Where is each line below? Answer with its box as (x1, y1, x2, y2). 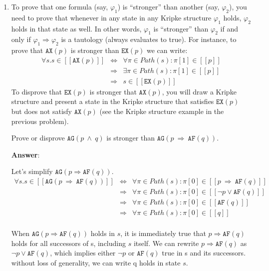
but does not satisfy (11, 106, 72, 116)
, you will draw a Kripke (162, 86, 237, 96)
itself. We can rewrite (133, 237, 199, 248)
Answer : (11, 149, 40, 159)
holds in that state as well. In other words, (11, 23, 142, 33)
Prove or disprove (11, 132, 65, 143)
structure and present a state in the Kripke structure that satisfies (11, 96, 214, 106)
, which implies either (50, 247, 116, 258)
